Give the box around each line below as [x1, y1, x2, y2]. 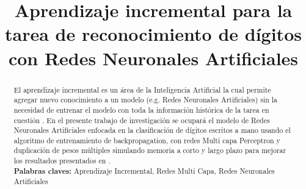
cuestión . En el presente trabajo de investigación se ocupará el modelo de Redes [13, 115, 270, 125]
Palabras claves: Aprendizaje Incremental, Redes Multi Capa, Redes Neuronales [13, 165, 275, 176]
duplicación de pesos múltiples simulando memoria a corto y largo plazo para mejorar [13, 145, 286, 155]
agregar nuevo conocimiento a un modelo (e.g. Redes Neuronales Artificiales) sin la [13, 94, 278, 105]
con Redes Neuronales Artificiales [8, 45, 299, 70]
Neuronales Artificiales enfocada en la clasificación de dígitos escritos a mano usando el [13, 125, 291, 135]
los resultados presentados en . [13, 155, 111, 166]
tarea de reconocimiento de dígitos [5, 21, 302, 46]
